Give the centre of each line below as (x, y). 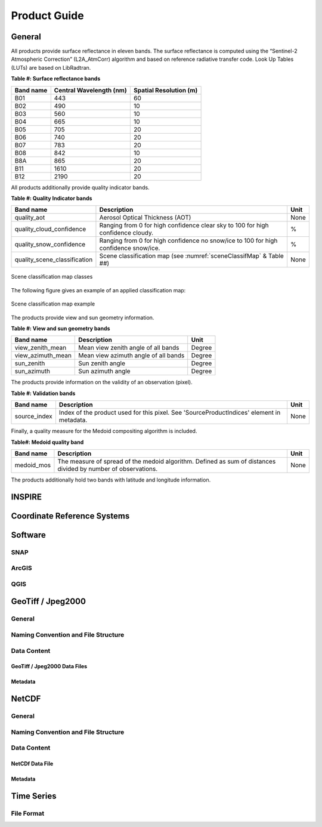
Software (28, 535)
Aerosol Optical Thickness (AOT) (145, 218)
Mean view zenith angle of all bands (129, 348)
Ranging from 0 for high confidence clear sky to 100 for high (184, 226)
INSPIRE (26, 497)
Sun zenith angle (102, 363)
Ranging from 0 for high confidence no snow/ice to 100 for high (188, 240)
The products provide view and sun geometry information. (83, 317)
